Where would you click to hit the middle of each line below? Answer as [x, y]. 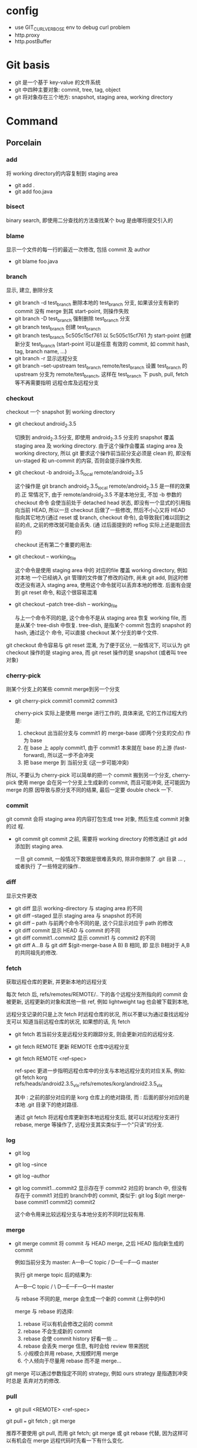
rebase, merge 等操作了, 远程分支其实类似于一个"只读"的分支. [89, 1124]
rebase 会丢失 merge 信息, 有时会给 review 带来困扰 [86, 1346]
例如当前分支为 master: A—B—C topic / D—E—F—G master [86, 1263]
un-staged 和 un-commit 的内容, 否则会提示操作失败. [78, 460]
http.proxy [27, 35]
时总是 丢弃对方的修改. [33, 1381]
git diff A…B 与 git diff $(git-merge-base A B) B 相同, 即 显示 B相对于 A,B [102, 945]
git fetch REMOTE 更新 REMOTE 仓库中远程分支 [72, 1047]
